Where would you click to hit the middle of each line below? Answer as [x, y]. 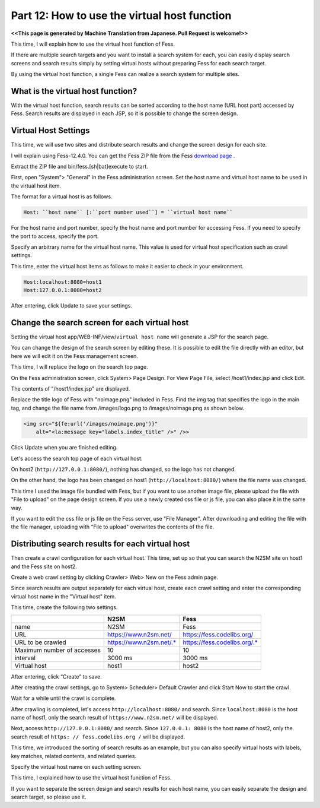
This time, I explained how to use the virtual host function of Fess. [91, 778]
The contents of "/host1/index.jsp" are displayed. [71, 389]
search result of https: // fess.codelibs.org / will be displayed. [98, 737]
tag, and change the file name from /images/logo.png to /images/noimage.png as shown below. [128, 408]
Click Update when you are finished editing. [64, 448]
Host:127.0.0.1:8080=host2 [63, 290]
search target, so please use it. [49, 797]
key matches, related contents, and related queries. [73, 756]
